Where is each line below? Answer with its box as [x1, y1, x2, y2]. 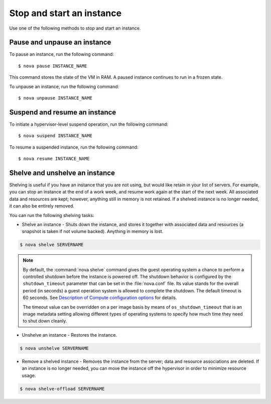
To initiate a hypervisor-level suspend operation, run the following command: [9, 121, 168, 127]
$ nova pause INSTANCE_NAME [18, 63, 87, 69]
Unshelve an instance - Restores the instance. [22, 332, 117, 338]
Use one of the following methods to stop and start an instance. [9, 25, 141, 31]
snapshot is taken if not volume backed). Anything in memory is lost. [22, 229, 164, 235]
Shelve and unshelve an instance [9, 168, 115, 177]
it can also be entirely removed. [9, 203, 75, 209]
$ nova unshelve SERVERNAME [20, 345, 89, 351]
